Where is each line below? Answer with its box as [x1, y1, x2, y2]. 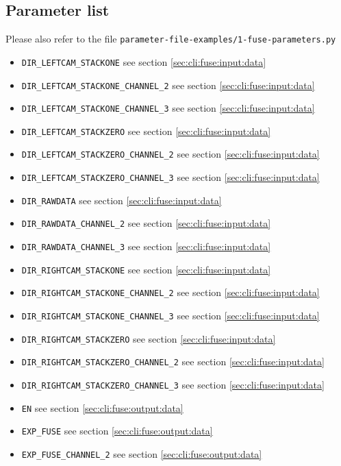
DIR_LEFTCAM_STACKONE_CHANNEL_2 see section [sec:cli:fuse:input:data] [21, 77, 315, 92]
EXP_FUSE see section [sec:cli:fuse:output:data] [21, 424, 213, 438]
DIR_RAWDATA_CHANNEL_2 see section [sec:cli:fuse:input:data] [21, 216, 271, 230]
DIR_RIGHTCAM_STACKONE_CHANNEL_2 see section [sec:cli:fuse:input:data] [21, 285, 320, 299]
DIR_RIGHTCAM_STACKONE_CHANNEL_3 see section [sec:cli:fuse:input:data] [21, 308, 320, 323]
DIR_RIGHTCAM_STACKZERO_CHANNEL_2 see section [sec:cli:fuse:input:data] [21, 354, 325, 369]
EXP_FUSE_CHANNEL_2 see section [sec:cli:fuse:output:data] [21, 447, 262, 461]
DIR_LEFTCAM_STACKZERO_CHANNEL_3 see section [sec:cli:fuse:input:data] [21, 170, 320, 184]
